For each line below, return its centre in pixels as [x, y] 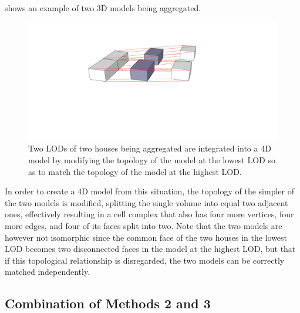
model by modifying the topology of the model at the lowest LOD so [152, 160]
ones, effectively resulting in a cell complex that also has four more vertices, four [149, 214]
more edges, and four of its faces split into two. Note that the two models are [144, 225]
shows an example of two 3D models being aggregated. [103, 8]
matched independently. [48, 272]
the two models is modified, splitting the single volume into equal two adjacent [146, 202]
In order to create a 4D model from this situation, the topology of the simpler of [149, 191]
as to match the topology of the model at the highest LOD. [135, 171]
